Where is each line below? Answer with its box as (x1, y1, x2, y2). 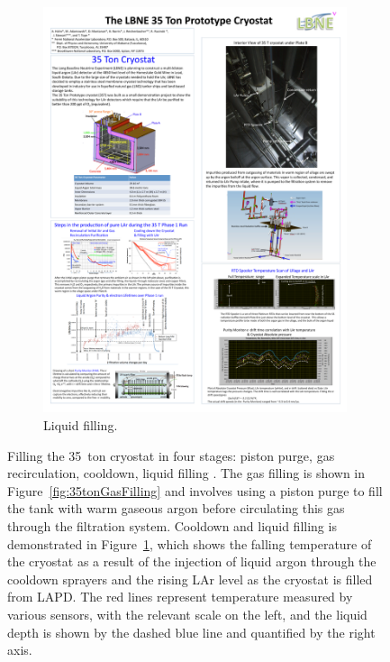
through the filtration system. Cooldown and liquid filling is (7, 517, 337, 536)
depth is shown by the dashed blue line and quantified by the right (7, 622, 376, 641)
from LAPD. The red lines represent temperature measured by (7, 587, 353, 606)
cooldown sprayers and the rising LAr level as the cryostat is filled (7, 569, 373, 588)
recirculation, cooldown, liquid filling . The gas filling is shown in (7, 464, 366, 483)
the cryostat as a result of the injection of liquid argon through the (7, 552, 376, 571)
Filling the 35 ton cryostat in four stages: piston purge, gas (7, 446, 335, 464)
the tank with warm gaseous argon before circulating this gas (7, 499, 345, 518)
